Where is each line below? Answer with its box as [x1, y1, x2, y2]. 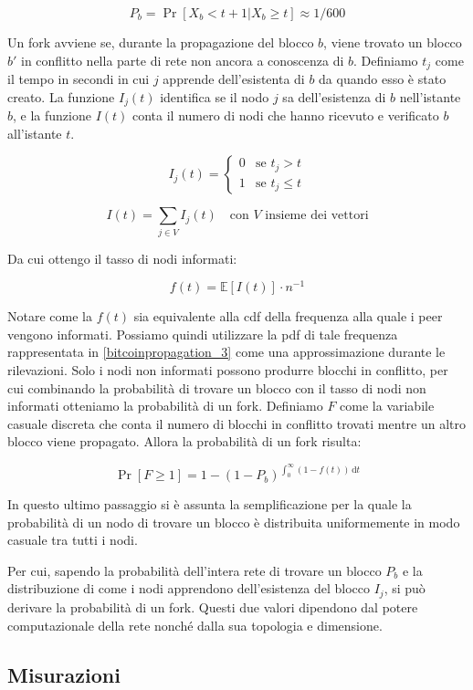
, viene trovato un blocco [323, 33, 462, 51]
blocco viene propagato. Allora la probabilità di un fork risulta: [7, 432, 362, 451]
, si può [384, 579, 426, 598]
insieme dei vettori [265, 209, 369, 223]
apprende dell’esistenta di [163, 69, 305, 89]
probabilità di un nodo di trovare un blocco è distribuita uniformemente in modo [7, 512, 460, 531]
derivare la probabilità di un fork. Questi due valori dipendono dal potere [7, 597, 418, 616]
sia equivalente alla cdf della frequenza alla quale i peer [133, 307, 443, 326]
